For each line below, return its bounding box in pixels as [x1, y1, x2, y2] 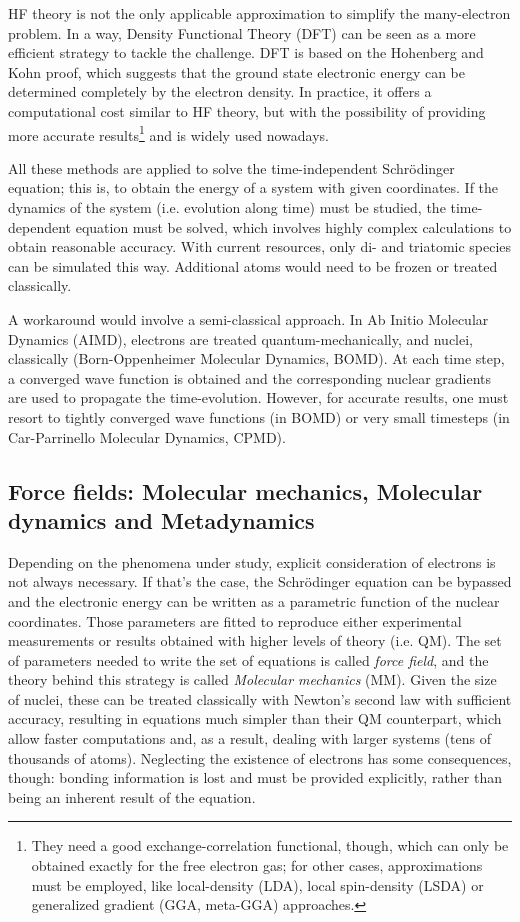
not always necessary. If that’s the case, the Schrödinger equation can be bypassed [8, 571, 512, 592]
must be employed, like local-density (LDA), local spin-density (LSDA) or [31, 874, 484, 895]
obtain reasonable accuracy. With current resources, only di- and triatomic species [8, 236, 512, 257]
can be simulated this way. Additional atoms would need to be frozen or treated [8, 255, 498, 276]
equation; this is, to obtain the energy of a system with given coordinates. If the [8, 177, 499, 198]
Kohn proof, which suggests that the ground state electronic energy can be [8, 61, 466, 82]
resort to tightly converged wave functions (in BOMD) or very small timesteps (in [8, 406, 510, 427]
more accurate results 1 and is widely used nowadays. [8, 121, 329, 145]
